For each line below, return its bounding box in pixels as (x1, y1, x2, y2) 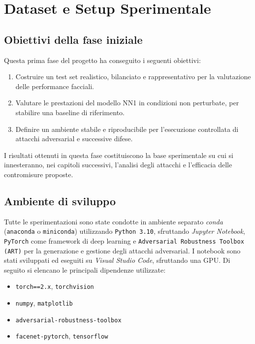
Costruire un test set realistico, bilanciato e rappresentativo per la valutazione (15, 71, 251, 82)
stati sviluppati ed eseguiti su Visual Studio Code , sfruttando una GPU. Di (4, 255, 230, 265)
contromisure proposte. (4, 169, 73, 179)
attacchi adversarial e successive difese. (15, 133, 133, 144)
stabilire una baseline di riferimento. (15, 107, 125, 117)
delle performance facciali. (15, 81, 94, 91)
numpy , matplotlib (15, 298, 73, 308)
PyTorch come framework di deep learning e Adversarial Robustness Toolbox (4, 235, 244, 246)
